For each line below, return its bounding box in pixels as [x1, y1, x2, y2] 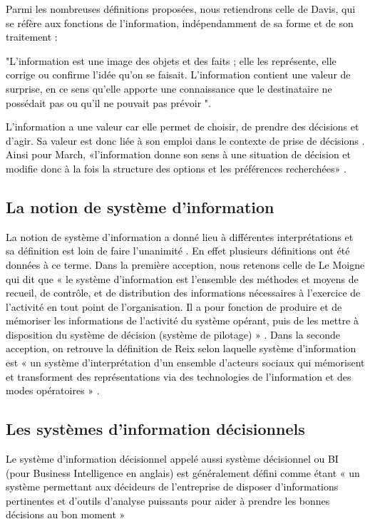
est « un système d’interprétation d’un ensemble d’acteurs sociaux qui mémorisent [6, 355, 365, 370]
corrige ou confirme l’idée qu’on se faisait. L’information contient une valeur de [6, 67, 351, 82]
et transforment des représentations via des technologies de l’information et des [6, 369, 351, 384]
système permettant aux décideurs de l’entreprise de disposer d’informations [6, 479, 339, 494]
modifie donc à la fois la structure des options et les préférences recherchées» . [6, 160, 346, 175]
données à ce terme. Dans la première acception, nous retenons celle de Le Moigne [6, 257, 365, 272]
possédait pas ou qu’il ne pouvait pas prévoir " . [6, 95, 211, 110]
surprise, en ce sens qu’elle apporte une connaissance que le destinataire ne [6, 81, 332, 96]
